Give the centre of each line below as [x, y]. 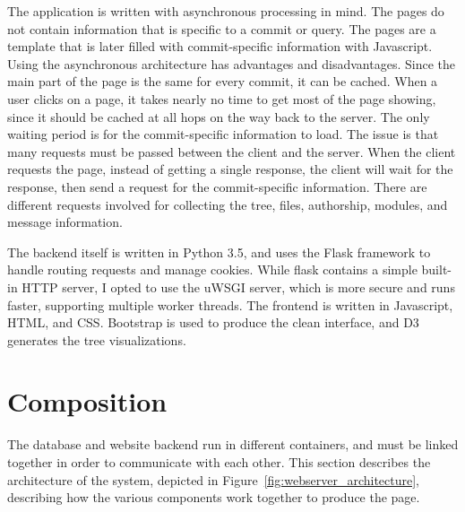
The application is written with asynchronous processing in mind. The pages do [226, 11]
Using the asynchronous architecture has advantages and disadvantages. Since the [231, 63]
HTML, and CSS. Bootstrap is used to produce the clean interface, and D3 [213, 322]
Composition [87, 401]
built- [436, 269]
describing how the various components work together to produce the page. [214, 497]
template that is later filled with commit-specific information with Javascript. [220, 46]
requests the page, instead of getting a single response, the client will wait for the [230, 169]
